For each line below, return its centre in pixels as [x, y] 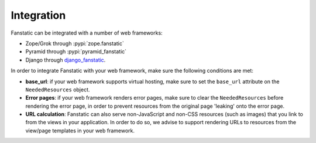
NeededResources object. [58, 89]
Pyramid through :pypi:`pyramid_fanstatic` [76, 52]
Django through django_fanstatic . [66, 60]
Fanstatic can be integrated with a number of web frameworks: [87, 33]
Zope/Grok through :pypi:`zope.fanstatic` [75, 43]
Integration [38, 15]
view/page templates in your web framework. [80, 130]
